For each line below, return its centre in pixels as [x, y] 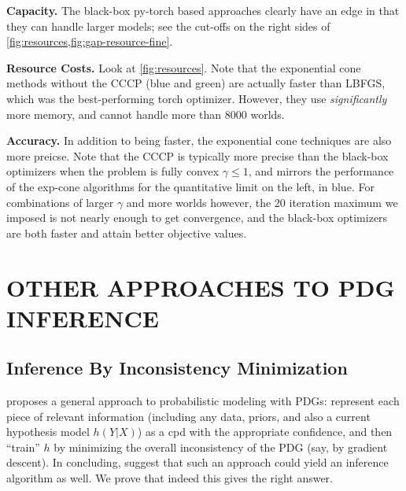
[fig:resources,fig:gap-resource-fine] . [90, 41]
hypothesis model [48, 432]
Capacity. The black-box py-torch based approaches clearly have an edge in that [203, 10]
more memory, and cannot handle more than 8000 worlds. [146, 114]
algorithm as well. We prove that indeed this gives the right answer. [170, 478]
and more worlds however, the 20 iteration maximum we [262, 202]
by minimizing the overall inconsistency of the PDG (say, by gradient [221, 447]
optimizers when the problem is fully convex [113, 171]
